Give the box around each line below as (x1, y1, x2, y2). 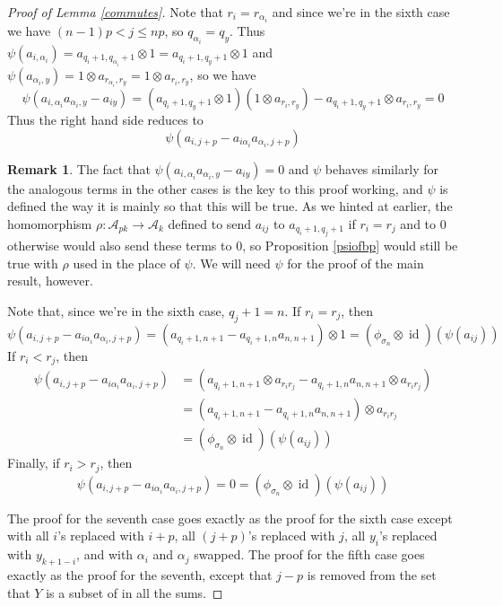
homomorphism (7, 214, 92, 233)
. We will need (192, 253, 271, 272)
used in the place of (73, 253, 180, 272)
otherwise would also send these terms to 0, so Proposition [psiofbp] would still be (7, 236, 458, 255)
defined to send (168, 214, 252, 233)
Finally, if (7, 453, 60, 472)
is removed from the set (307, 565, 437, 584)
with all (7, 526, 49, 545)
